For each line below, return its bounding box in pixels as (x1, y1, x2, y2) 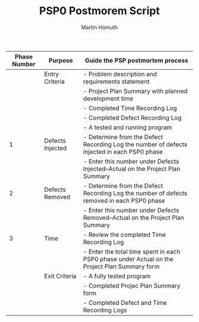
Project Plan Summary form (82, 262, 160, 271)
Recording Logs (82, 306, 127, 314)
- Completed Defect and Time (82, 298, 167, 307)
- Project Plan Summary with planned (82, 87, 188, 95)
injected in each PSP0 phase (82, 147, 163, 156)
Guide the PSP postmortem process (85, 56, 188, 65)
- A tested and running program (82, 123, 172, 131)
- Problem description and (82, 70, 157, 78)
